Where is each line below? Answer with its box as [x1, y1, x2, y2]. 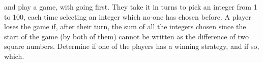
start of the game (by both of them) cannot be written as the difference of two [4, 31, 249, 41]
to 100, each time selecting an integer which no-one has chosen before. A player [4, 11, 251, 22]
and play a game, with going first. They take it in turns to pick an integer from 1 [4, 2, 257, 12]
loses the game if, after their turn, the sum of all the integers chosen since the [4, 21, 246, 32]
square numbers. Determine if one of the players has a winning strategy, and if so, [4, 41, 259, 51]
